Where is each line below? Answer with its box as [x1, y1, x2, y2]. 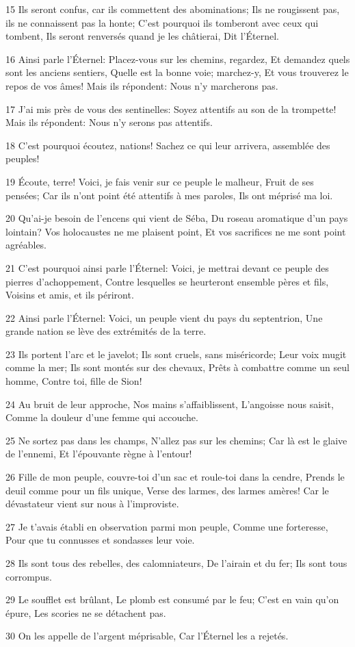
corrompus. [5, 569, 52, 583]
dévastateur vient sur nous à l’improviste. [5, 496, 179, 511]
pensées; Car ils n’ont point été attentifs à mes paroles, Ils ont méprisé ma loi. [5, 188, 333, 202]
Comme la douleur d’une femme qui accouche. [5, 410, 198, 424]
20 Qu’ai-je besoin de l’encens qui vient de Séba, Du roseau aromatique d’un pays [5, 211, 348, 225]
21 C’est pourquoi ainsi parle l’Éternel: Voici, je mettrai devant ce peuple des [5, 260, 329, 275]
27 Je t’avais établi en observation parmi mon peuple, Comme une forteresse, [5, 519, 328, 533]
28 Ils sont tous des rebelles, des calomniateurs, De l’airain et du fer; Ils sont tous [5, 556, 347, 570]
